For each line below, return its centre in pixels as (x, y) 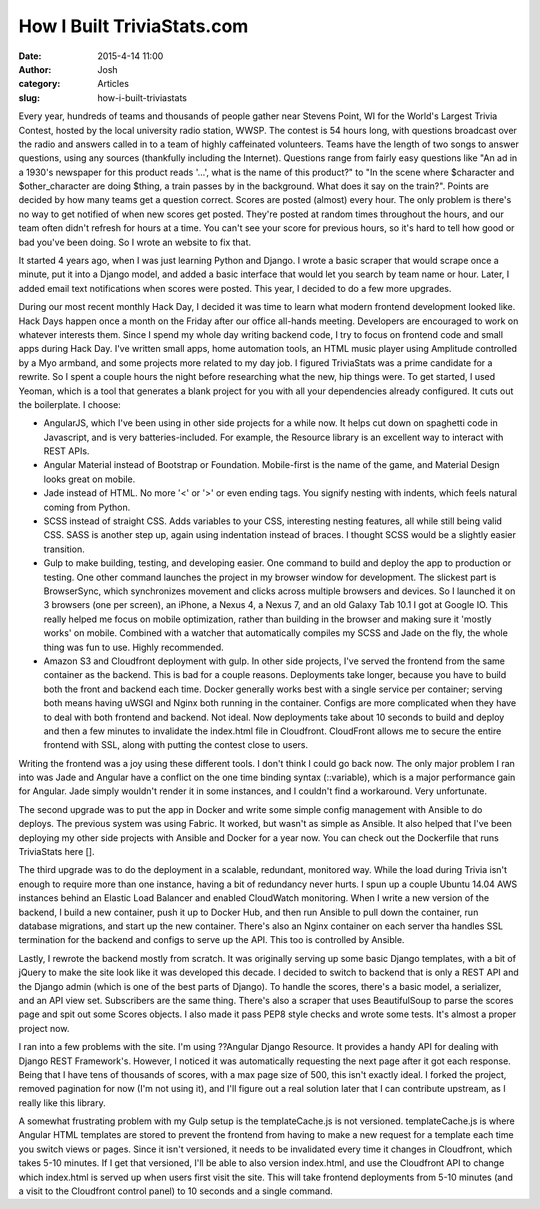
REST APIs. (66, 451)
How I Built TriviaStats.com (133, 26)
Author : (35, 69)
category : (39, 84)
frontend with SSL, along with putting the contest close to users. (176, 745)
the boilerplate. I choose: (70, 404)
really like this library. (62, 1102)
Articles (113, 84)
